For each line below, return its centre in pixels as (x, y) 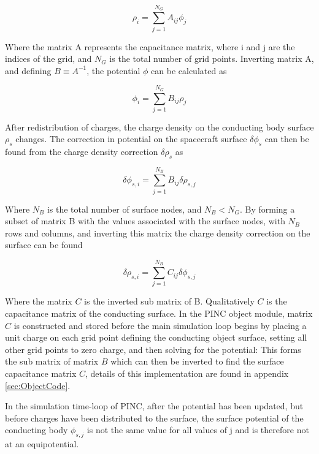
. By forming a (267, 209)
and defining (28, 70)
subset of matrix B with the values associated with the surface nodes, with (145, 221)
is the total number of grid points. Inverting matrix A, (212, 59)
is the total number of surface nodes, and (124, 209)
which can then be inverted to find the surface (197, 361)
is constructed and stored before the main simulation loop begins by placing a (160, 325)
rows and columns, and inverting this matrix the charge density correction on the (158, 233)
